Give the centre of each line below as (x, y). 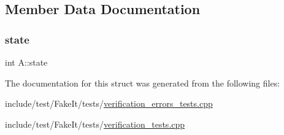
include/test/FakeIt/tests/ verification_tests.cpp (95, 124)
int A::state (26, 62)
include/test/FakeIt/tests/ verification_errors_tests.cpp (109, 103)
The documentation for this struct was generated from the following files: (143, 83)
